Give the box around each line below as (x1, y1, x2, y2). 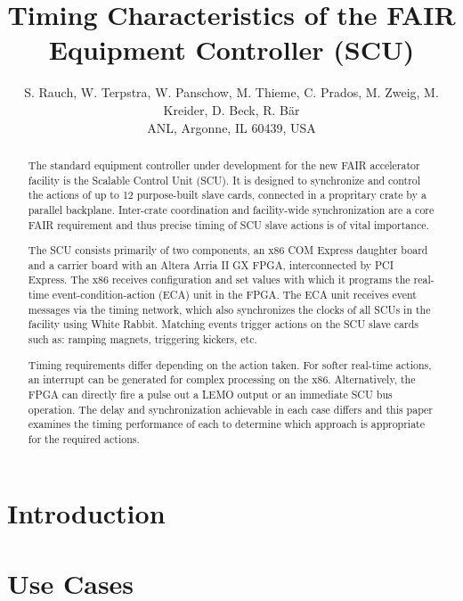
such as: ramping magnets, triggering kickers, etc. (28, 332, 257, 346)
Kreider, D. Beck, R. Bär (163, 100, 300, 119)
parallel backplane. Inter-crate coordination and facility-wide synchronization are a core (28, 202, 435, 217)
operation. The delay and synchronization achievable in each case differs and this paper (28, 401, 434, 416)
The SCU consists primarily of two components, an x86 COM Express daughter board (28, 243, 428, 258)
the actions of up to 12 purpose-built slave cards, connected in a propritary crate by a (28, 187, 426, 202)
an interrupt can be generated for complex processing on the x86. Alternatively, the (28, 372, 416, 387)
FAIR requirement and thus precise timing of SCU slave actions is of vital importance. (28, 217, 429, 232)
